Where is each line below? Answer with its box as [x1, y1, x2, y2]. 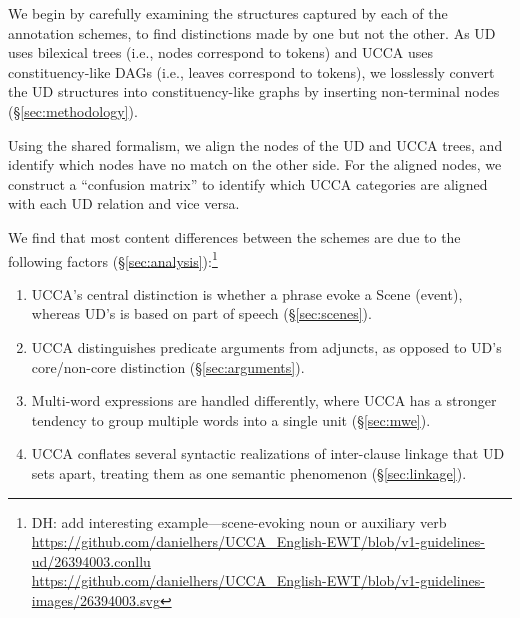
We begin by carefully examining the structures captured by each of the [8, 3, 448, 23]
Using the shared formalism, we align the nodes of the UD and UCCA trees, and [8, 134, 503, 155]
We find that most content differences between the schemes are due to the [8, 226, 461, 247]
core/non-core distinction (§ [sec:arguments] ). [31, 356, 305, 377]
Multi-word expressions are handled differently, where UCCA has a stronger [31, 390, 497, 411]
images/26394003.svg [31, 589, 160, 610]
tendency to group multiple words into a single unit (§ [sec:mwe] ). [31, 409, 431, 430]
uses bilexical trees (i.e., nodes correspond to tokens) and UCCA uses [8, 42, 433, 63]
